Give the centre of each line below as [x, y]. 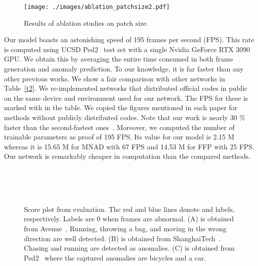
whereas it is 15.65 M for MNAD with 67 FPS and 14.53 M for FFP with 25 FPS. [129, 146]
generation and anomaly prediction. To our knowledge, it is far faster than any [124, 69]
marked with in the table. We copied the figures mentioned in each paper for [121, 107]
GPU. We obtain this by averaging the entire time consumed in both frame [119, 59]
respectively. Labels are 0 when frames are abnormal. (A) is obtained [129, 219]
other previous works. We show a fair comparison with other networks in [115, 78]
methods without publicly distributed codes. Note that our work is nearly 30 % [125, 117]
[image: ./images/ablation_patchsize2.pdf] [97, 7]
